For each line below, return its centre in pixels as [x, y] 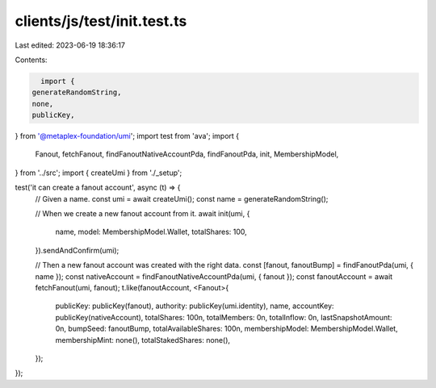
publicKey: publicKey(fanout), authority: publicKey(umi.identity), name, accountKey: [195, 306]
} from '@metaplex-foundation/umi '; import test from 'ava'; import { [127, 136]
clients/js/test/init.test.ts [101, 21]
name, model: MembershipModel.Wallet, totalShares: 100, [151, 232]
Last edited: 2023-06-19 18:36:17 [70, 45]
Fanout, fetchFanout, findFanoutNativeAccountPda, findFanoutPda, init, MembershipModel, [187, 154]
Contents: [31, 60]
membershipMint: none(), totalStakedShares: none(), [143, 340]
